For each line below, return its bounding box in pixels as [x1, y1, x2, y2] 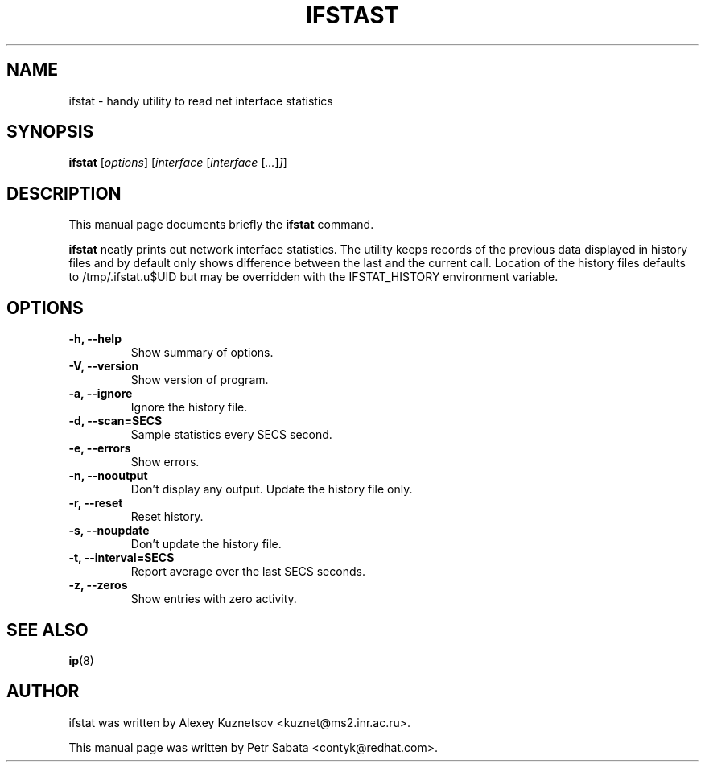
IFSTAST [306, 2, 399, 29]
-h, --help [68, 332, 122, 346]
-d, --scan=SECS [68, 414, 163, 428]
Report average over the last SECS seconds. [130, 564, 365, 579]
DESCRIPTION [6, 183, 122, 204]
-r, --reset [68, 496, 123, 510]
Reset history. [130, 510, 204, 524]
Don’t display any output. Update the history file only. [130, 482, 413, 497]
